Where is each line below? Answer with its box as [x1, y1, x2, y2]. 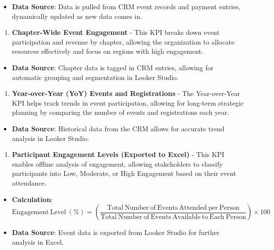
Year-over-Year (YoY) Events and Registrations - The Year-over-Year [12, 88, 240, 98]
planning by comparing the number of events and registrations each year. [12, 107, 229, 117]
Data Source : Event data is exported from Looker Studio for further [12, 227, 220, 237]
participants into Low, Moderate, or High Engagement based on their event [12, 168, 236, 178]
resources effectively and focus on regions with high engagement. [12, 46, 204, 56]
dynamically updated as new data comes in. [12, 11, 142, 21]
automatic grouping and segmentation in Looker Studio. [12, 72, 179, 82]
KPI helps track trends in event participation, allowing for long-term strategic [12, 97, 244, 108]
